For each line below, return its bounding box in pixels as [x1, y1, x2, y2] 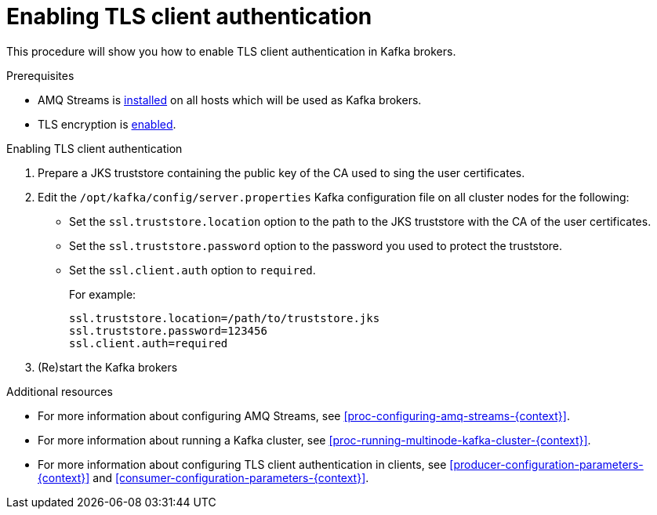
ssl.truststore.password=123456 [69, 324, 267, 337]
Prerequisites [6, 68, 74, 82]
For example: [69, 287, 136, 301]
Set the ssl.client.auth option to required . [69, 263, 316, 277]
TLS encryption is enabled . [38, 117, 176, 131]
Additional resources [6, 384, 113, 398]
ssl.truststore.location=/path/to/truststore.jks [69, 311, 380, 325]
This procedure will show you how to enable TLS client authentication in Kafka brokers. [6, 44, 456, 58]
